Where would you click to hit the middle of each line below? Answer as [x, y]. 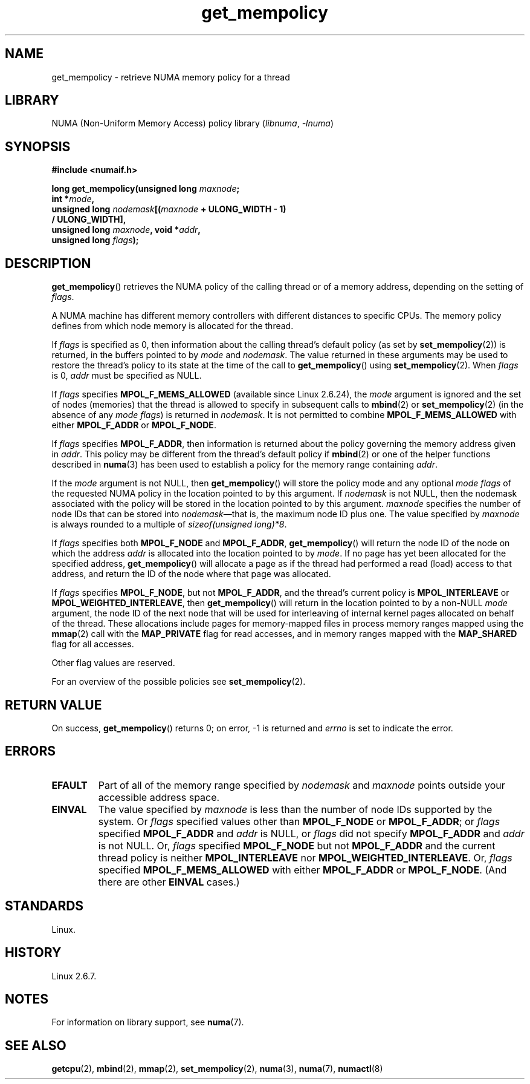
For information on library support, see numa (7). [148, 1022]
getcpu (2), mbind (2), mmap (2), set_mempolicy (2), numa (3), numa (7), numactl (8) [217, 1069]
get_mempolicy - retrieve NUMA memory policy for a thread [171, 77]
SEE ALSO [36, 1045]
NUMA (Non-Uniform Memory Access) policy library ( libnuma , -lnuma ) [193, 123]
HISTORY [33, 953]
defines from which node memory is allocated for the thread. [173, 326]
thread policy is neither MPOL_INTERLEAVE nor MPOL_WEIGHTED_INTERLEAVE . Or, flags [305, 857]
